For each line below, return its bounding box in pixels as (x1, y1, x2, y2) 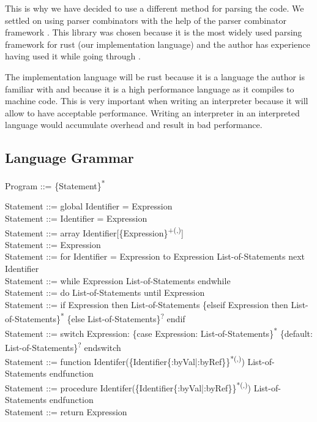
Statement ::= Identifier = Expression (5, 211, 147, 224)
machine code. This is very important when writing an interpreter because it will (5, 94, 308, 107)
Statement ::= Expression (5, 238, 101, 251)
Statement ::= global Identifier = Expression (5, 200, 173, 213)
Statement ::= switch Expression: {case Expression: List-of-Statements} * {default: (5, 325, 313, 339)
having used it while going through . (5, 50, 141, 62)
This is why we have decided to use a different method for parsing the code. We (5, 2, 304, 14)
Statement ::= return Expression (5, 405, 127, 418)
